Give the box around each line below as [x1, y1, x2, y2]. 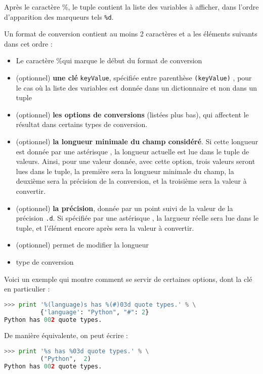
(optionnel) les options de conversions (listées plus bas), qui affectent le [16, 109, 249, 119]
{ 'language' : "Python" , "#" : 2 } [40, 308, 149, 316]
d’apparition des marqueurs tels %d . [4, 11, 114, 22]
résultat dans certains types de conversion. [16, 119, 148, 130]
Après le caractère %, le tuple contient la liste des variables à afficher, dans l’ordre [4, 2, 259, 12]
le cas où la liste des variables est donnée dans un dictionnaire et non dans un [16, 82, 257, 93]
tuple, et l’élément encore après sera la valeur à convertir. [16, 222, 194, 233]
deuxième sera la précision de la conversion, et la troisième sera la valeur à [16, 176, 247, 186]
